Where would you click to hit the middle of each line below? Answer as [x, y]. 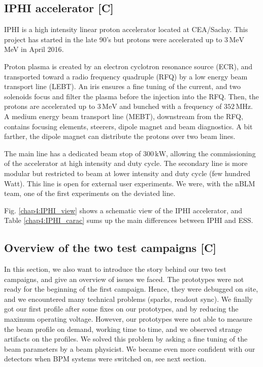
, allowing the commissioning [211, 153]
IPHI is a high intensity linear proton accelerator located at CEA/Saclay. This [126, 29]
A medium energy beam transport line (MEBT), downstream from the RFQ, [124, 116]
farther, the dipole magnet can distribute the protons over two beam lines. [120, 136]
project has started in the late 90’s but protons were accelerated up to [113, 39]
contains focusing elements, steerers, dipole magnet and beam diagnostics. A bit [128, 126]
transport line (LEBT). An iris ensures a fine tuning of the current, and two [122, 86]
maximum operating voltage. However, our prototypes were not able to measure [128, 319]
